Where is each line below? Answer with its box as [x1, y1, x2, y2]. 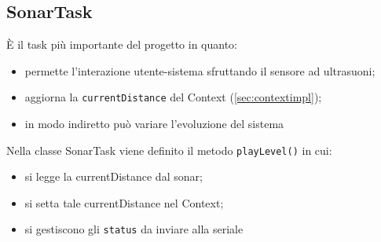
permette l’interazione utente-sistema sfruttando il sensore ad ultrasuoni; [24, 62, 376, 79]
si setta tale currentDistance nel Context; [24, 194, 224, 211]
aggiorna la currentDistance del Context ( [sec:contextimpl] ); [24, 89, 322, 105]
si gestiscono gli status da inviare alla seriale [24, 221, 244, 237]
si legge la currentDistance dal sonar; [24, 168, 203, 185]
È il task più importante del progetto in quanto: [6, 36, 237, 53]
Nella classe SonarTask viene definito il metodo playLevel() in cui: [6, 141, 332, 158]
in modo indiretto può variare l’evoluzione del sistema [24, 115, 284, 132]
